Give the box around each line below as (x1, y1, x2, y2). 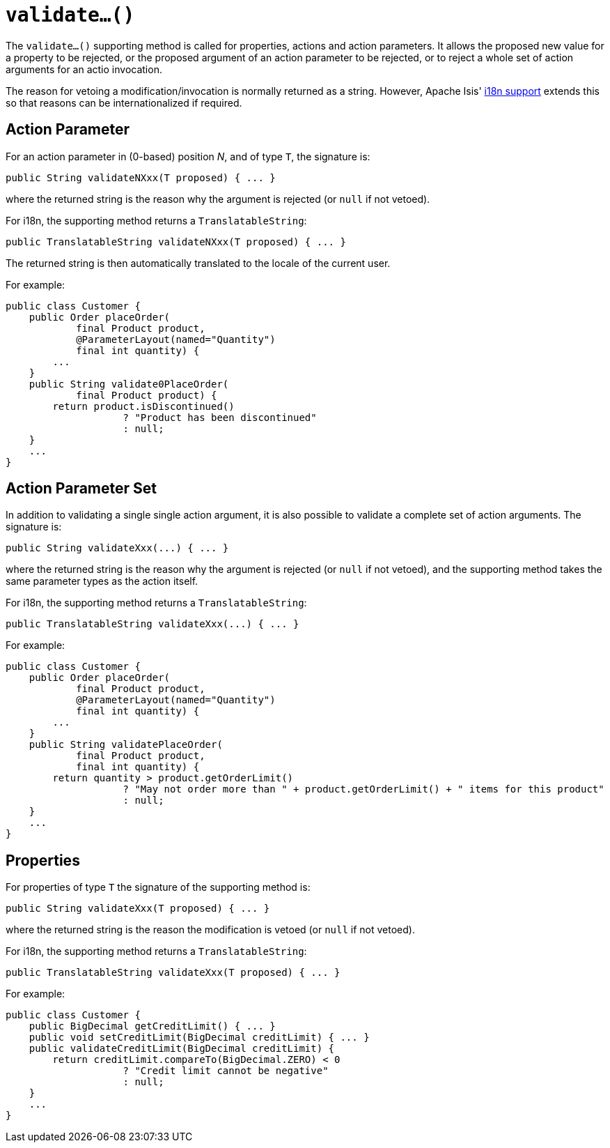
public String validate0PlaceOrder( (29, 378, 229, 390)
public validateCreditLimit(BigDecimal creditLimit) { (29, 1043, 335, 1055)
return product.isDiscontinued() (52, 400, 235, 412)
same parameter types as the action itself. (6, 575, 198, 588)
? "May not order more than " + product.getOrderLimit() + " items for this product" (123, 783, 604, 795)
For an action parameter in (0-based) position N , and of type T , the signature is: (6, 150, 370, 162)
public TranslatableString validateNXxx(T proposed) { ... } (6, 236, 346, 247)
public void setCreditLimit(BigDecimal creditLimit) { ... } (29, 1032, 370, 1043)
